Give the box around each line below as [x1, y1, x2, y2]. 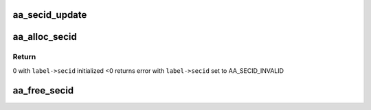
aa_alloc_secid [12, 31, 77, 43]
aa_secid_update [12, 9, 87, 21]
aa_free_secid [12, 85, 74, 96]
